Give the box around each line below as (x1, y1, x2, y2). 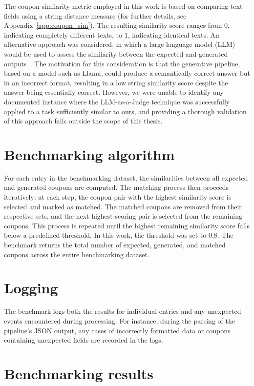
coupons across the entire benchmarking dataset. (4, 249, 149, 259)
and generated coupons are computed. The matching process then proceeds (4, 182, 229, 192)
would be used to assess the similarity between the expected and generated (4, 48, 228, 59)
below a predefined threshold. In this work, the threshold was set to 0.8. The (4, 230, 233, 240)
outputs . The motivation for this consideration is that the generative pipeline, (4, 58, 240, 68)
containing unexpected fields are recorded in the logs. (4, 335, 163, 345)
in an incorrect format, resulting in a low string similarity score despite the (4, 77, 228, 87)
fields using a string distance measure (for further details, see (4, 10, 187, 20)
